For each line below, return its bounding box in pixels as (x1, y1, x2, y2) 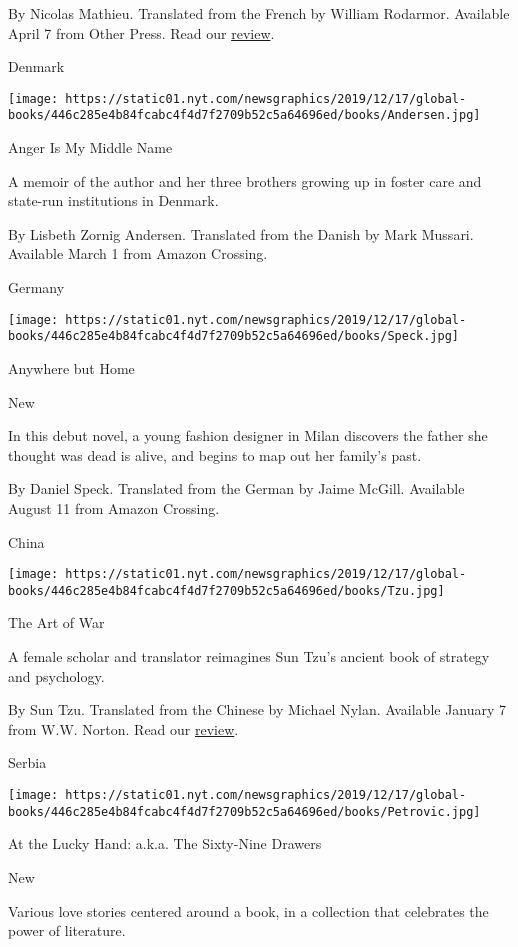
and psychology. (8, 665, 105, 686)
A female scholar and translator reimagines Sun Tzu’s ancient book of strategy (8, 646, 490, 667)
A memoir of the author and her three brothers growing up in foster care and (8, 170, 482, 191)
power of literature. (8, 920, 126, 941)
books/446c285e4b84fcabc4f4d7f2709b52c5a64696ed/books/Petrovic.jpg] (8, 804, 481, 819)
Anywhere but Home (8, 357, 135, 378)
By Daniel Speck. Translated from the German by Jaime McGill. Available (8, 478, 465, 499)
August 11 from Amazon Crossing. (8, 497, 220, 518)
